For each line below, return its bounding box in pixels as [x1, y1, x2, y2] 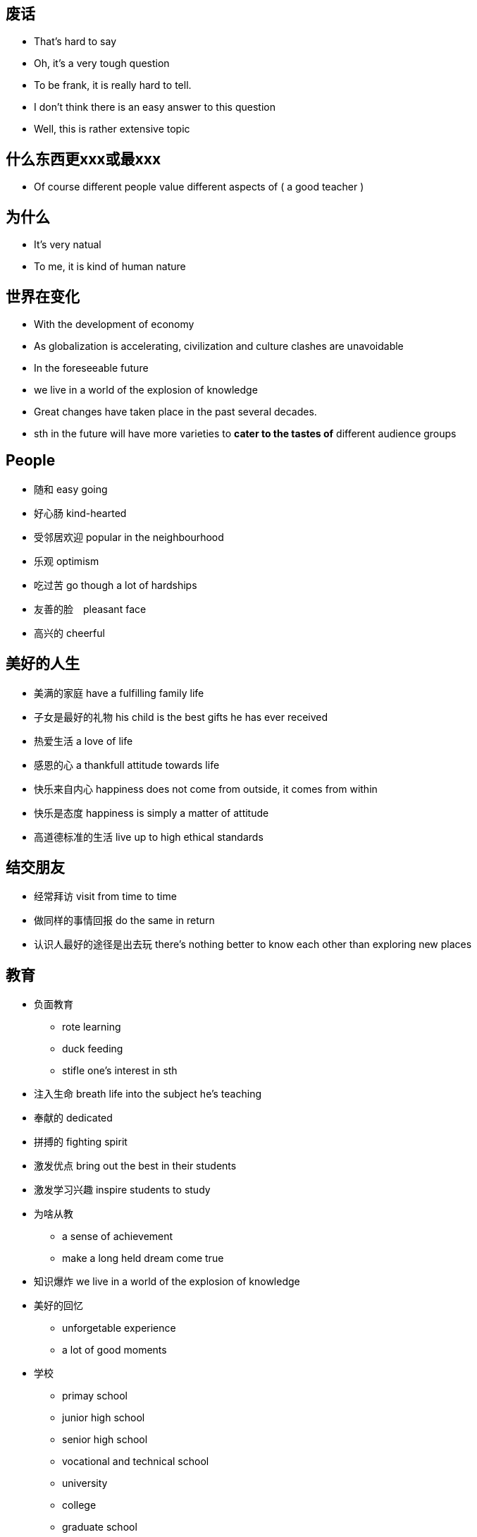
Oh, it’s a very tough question [34, 57, 170, 70]
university [62, 1477, 108, 1490]
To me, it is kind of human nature [34, 260, 186, 273]
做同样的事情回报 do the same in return [34, 914, 215, 927]
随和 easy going [34, 482, 108, 495]
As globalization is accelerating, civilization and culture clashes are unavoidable [34, 339, 404, 352]
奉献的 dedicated [34, 1112, 113, 1124]
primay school [62, 1390, 128, 1402]
